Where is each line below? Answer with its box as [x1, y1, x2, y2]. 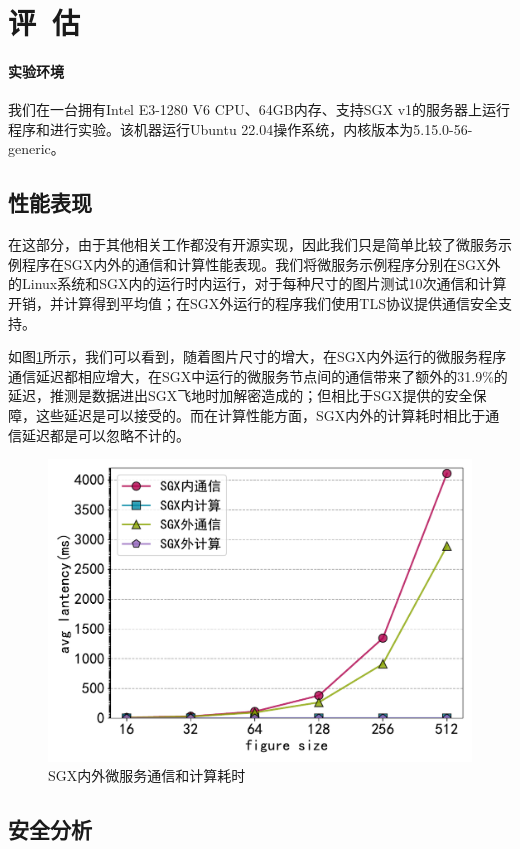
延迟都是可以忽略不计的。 [21, 424, 190, 445]
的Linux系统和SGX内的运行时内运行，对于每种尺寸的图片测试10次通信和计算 [8, 273, 507, 294]
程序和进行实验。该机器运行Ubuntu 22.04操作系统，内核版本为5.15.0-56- [8, 118, 473, 139]
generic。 [8, 138, 65, 159]
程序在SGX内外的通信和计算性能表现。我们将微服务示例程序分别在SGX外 [21, 253, 501, 274]
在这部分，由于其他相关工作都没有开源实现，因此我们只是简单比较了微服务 [8, 234, 498, 255]
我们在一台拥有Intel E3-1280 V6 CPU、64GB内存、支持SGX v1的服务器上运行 [8, 99, 511, 120]
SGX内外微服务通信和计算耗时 [48, 765, 246, 786]
